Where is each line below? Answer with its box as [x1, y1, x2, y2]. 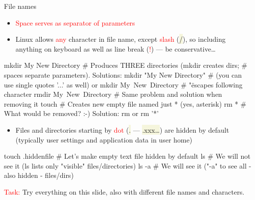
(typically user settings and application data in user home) [15, 134, 193, 144]
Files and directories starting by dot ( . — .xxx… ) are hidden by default [15, 124, 229, 135]
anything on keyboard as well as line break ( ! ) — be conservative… [15, 43, 216, 54]
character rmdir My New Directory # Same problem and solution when [4, 89, 222, 99]
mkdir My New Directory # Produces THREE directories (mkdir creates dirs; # [4, 60, 248, 70]
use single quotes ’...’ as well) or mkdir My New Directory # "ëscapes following [4, 79, 243, 89]
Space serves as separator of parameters [15, 17, 135, 28]
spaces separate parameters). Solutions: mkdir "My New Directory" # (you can [4, 69, 242, 80]
